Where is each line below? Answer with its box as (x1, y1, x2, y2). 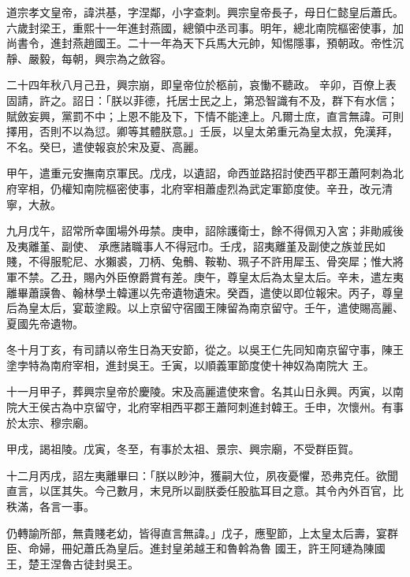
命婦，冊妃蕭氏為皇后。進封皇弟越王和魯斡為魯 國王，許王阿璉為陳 (28, 540, 375, 557)
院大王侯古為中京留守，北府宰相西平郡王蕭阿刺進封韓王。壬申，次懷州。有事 (6, 399, 404, 415)
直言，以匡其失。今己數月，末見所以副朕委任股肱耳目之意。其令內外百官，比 (6, 482, 404, 499)
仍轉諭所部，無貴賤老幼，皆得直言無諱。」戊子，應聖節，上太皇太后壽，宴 (6, 524, 387, 541)
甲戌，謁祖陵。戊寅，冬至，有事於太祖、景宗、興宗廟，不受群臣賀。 (6, 441, 360, 457)
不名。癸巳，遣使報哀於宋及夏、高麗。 (6, 138, 205, 154)
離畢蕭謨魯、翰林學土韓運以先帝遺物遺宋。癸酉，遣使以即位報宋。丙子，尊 (6, 284, 393, 300)
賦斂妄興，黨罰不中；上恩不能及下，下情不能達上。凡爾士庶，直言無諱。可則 (6, 107, 404, 124)
